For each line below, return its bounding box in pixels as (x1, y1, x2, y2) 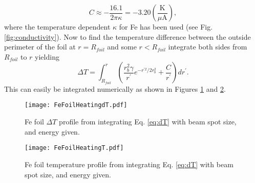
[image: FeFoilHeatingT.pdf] (25, 144, 124, 152)
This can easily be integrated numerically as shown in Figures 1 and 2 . (4, 83, 226, 94)
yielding (35, 51, 59, 62)
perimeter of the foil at (4, 41, 76, 52)
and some (107, 41, 137, 52)
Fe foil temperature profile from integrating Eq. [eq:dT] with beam (25, 159, 233, 169)
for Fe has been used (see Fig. (119, 21, 213, 32)
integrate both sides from (168, 41, 247, 52)
